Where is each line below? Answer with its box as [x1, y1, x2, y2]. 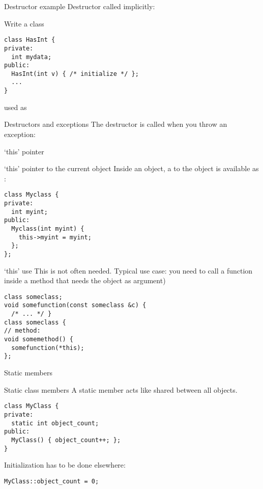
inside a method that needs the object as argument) [4, 275, 166, 286]
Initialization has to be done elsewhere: [4, 459, 126, 470]
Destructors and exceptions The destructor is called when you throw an [4, 119, 227, 129]
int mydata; [11, 53, 52, 61]
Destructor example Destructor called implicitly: [4, 1, 155, 11]
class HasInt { [4, 36, 55, 44]
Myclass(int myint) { [11, 225, 84, 232]
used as [4, 101, 27, 112]
